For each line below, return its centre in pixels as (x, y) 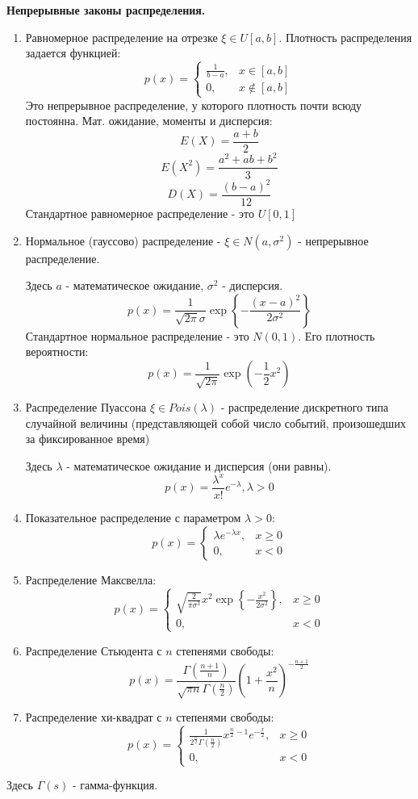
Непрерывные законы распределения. (106, 10)
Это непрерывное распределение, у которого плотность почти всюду (194, 105)
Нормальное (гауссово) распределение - (123, 240)
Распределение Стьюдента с (94, 650)
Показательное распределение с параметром (133, 517)
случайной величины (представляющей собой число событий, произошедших (215, 423)
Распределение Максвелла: (91, 579)
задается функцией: (73, 53)
